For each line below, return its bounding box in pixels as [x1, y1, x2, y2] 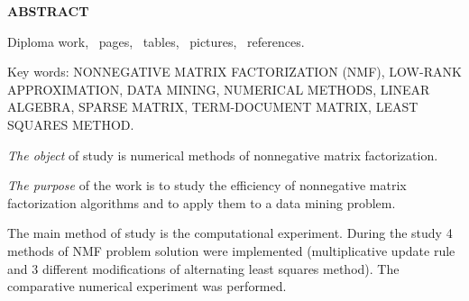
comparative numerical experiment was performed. [7, 277, 287, 296]
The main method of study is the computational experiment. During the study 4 [7, 223, 453, 242]
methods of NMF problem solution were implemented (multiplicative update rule [7, 241, 455, 260]
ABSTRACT [7, 2, 89, 20]
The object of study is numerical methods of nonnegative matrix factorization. [7, 145, 438, 164]
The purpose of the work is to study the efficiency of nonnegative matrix [7, 176, 407, 195]
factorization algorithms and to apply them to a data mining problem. [7, 193, 396, 212]
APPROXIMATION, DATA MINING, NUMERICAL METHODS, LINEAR [7, 79, 430, 98]
